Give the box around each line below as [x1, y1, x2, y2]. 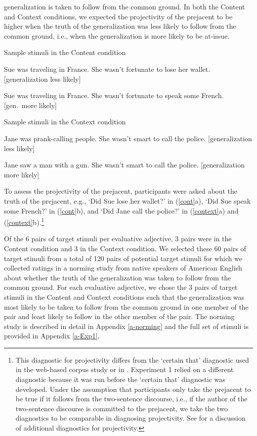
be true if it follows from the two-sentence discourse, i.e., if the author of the [15, 393, 248, 404]
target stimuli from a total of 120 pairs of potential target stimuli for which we [4, 253, 242, 263]
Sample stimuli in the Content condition [4, 47, 126, 57]
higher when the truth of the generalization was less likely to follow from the [4, 21, 236, 31]
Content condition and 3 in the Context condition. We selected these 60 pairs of [4, 243, 246, 253]
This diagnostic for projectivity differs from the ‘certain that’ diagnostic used [15, 354, 249, 365]
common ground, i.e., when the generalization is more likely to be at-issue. [4, 30, 230, 41]
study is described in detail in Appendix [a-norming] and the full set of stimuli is [4, 321, 249, 331]
